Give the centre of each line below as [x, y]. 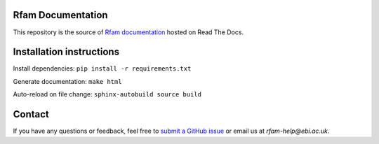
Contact [31, 114]
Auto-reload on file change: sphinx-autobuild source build [107, 94]
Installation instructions [66, 52]
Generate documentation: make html [67, 81]
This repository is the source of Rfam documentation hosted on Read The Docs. [128, 32]
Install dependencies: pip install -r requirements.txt [102, 69]
